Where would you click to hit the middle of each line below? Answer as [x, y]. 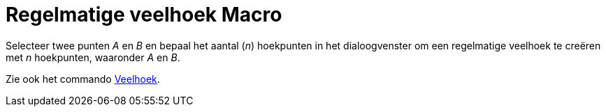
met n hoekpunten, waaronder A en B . [93, 57]
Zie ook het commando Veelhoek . [83, 79]
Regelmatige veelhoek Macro [144, 15]
